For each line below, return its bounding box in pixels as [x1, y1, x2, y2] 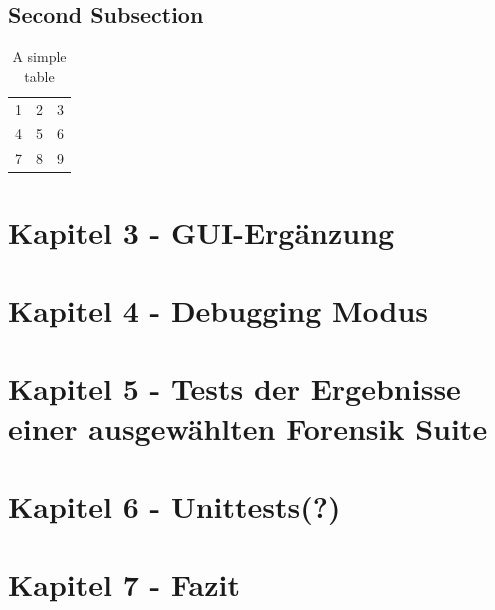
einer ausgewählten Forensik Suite [8, 407, 488, 448]
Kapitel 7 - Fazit [8, 564, 240, 605]
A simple [12, 46, 67, 67]
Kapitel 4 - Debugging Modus [8, 289, 429, 330]
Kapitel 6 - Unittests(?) [8, 485, 341, 526]
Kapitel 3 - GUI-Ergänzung [8, 211, 395, 252]
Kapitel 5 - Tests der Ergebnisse [8, 368, 461, 409]
